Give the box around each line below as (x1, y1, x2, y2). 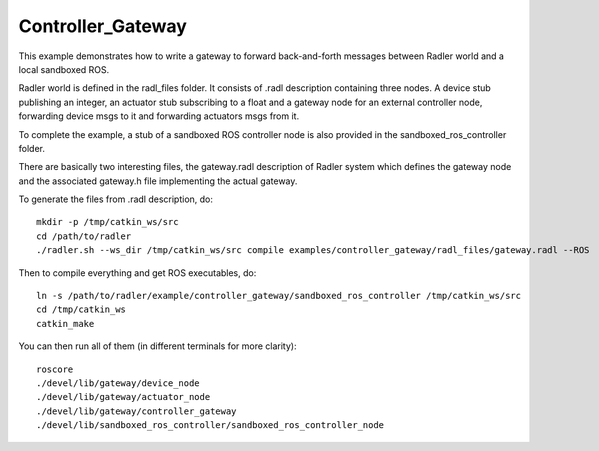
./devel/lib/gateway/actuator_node (36, 391, 211, 403)
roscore (36, 363, 74, 375)
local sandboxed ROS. (18, 63, 110, 75)
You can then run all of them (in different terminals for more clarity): (18, 340, 297, 352)
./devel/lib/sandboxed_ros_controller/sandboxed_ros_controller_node (36, 420, 385, 431)
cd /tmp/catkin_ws (36, 304, 127, 315)
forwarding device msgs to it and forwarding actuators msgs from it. (18, 110, 300, 122)
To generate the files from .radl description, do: (18, 193, 214, 205)
